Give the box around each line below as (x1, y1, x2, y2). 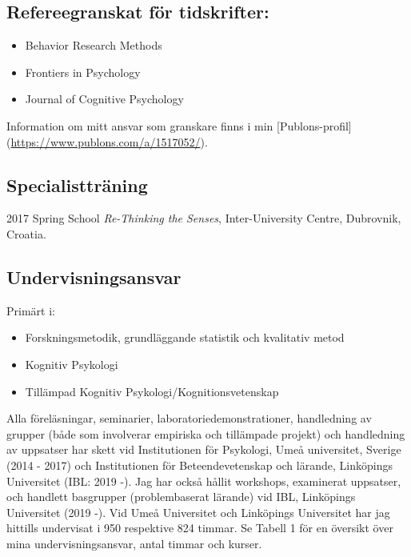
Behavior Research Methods (25, 37, 162, 54)
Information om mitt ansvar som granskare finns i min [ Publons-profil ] (6, 117, 352, 134)
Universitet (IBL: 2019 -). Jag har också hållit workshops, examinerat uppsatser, (6, 472, 401, 489)
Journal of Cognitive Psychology (25, 90, 184, 107)
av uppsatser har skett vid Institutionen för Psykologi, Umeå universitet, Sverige (6, 441, 401, 458)
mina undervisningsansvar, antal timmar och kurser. (6, 535, 262, 551)
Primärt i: (6, 302, 55, 319)
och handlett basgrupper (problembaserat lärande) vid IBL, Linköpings (6, 488, 356, 505)
